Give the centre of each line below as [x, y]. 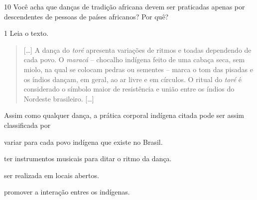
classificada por [27, 125]
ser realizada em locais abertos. [52, 175]
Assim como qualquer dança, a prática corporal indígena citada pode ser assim [124, 115]
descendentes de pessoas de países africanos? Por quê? [86, 16]
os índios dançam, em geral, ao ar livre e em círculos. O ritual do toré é [133, 79]
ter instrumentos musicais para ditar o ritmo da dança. [88, 158]
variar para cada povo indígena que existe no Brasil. [83, 142]
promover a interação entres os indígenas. [67, 192]
